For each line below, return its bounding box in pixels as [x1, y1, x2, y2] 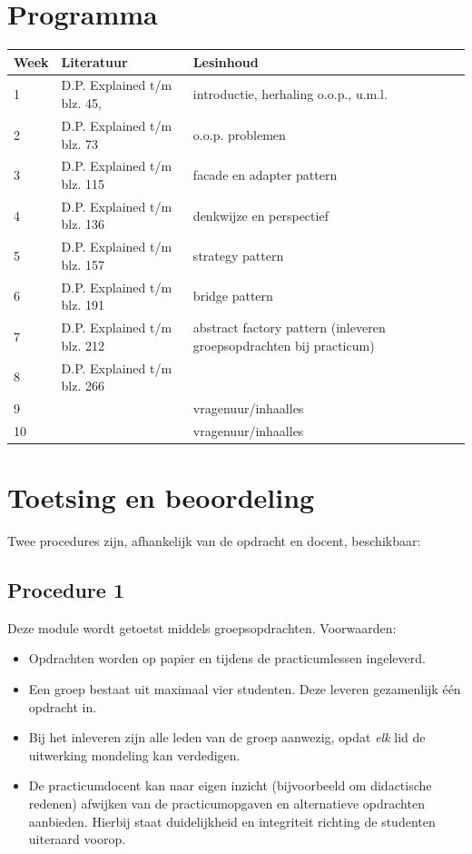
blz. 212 [61, 335, 105, 354]
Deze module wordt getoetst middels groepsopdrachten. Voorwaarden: [7, 618, 397, 637]
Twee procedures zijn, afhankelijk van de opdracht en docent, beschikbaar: [7, 531, 421, 551]
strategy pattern [192, 246, 284, 265]
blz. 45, [61, 94, 102, 113]
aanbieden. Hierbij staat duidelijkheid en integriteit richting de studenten [28, 811, 436, 830]
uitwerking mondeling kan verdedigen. [28, 745, 241, 764]
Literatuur [61, 52, 128, 71]
